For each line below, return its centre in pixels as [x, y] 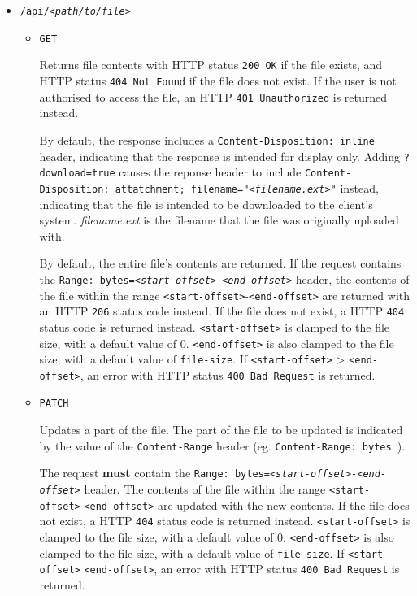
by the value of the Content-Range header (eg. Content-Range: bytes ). [222, 445]
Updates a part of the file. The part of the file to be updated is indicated [221, 430]
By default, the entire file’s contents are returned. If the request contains [220, 263]
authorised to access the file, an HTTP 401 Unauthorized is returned [213, 96]
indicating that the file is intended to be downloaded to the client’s [206, 204]
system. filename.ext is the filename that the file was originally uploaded [219, 220]
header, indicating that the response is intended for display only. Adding [220, 156]
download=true [77, 174]
